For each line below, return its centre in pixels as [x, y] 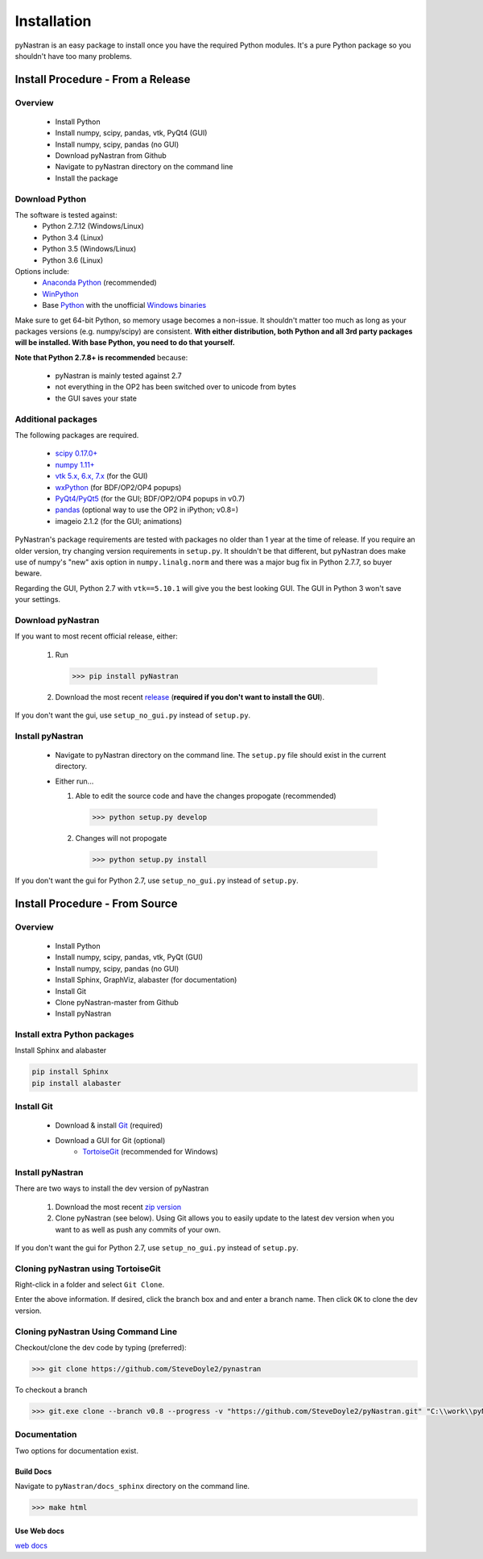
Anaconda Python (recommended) [99, 283]
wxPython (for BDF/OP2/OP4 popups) [118, 487]
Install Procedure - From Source [96, 903]
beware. [29, 573]
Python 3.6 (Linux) [73, 260]
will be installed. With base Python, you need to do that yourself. [125, 343]
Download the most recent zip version [118, 1207]
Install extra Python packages [74, 1034]
